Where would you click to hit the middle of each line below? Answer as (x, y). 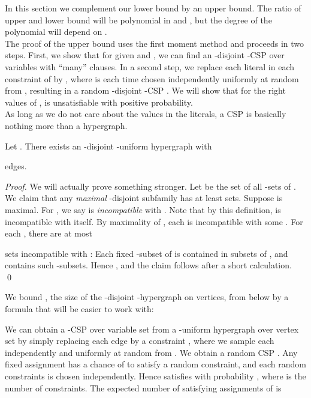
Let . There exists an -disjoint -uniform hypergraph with (108, 146)
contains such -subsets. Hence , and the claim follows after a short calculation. (148, 265)
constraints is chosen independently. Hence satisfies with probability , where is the (155, 376)
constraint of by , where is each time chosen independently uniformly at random (152, 78)
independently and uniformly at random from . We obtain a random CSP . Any (151, 352)
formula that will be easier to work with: (79, 309)
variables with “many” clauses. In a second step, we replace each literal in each (150, 66)
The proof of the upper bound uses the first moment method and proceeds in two (155, 43)
